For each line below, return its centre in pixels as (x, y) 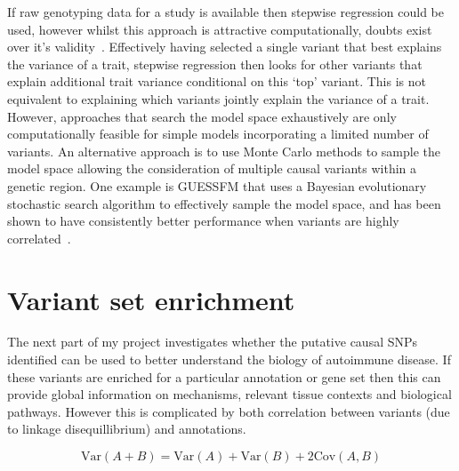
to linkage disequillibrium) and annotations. (127, 429)
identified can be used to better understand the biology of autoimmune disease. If (229, 359)
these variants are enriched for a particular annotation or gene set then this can (224, 376)
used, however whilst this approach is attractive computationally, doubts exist (220, 29)
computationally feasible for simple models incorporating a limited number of (218, 134)
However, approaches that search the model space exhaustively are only (202, 116)
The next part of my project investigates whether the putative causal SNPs (213, 342)
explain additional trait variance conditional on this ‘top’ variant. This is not (217, 81)
